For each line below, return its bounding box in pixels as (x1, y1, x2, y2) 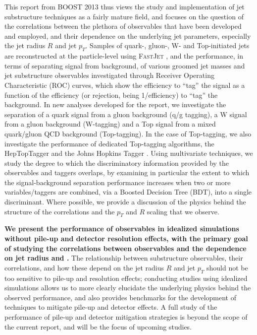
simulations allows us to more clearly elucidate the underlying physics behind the (4, 282, 251, 293)
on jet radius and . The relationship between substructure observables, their (4, 253, 243, 263)
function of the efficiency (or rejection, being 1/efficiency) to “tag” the (4, 89, 218, 100)
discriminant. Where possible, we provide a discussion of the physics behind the (4, 197, 246, 207)
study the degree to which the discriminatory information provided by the (4, 157, 229, 168)
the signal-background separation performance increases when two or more (4, 177, 231, 187)
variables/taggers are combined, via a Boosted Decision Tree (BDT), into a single (4, 187, 252, 197)
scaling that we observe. (147, 206, 219, 216)
